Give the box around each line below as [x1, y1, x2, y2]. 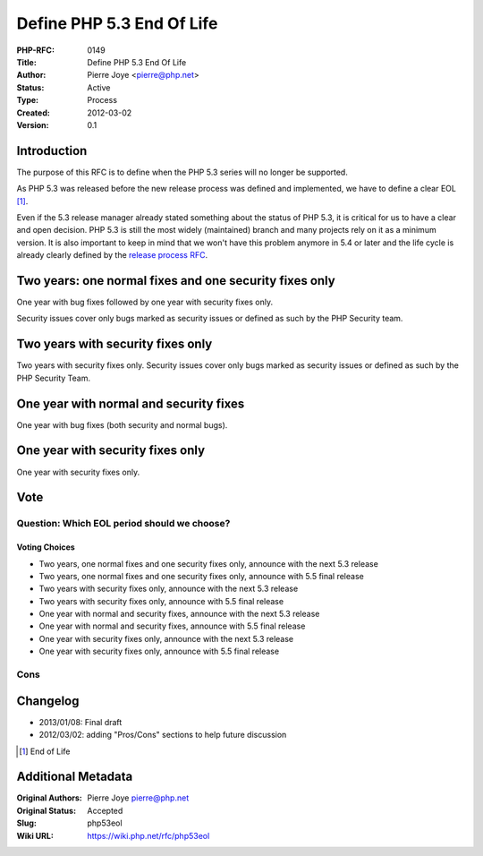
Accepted [87, 805, 123, 816]
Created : [16, 107, 51, 118]
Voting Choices [16, 542, 75, 552]
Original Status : [16, 805, 76, 816]
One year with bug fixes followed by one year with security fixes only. [16, 296, 273, 308]
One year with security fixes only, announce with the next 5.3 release [38, 633, 294, 644]
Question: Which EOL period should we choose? [16, 518, 231, 530]
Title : [16, 56, 38, 67]
